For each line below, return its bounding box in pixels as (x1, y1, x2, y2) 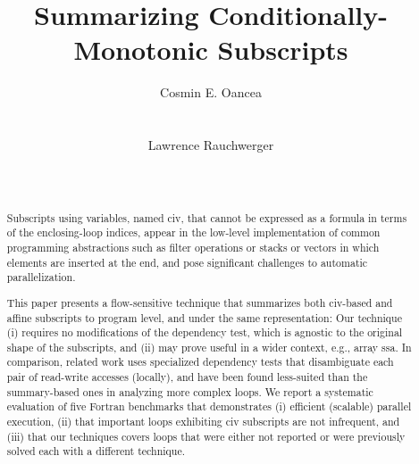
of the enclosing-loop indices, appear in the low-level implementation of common (6, 225, 381, 240)
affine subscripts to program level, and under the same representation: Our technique (6, 310, 402, 325)
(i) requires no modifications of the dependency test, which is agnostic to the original (6, 325, 403, 340)
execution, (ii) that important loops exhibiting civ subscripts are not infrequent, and (6, 414, 400, 429)
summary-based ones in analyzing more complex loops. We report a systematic (6, 384, 373, 399)
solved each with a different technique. (6, 443, 186, 459)
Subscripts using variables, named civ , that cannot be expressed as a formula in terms (6, 210, 407, 225)
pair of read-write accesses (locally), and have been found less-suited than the (6, 369, 368, 385)
